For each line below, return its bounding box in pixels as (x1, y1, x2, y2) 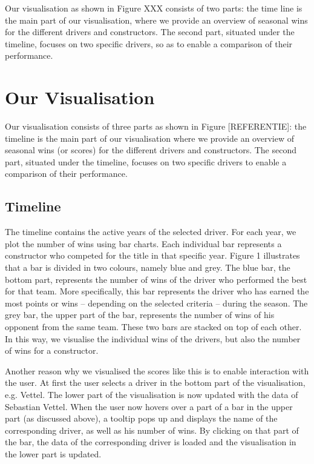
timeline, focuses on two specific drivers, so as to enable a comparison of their (5, 37, 293, 50)
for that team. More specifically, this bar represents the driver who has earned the (5, 285, 309, 297)
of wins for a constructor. (5, 344, 99, 357)
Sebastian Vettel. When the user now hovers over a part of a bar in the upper (5, 400, 293, 413)
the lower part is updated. (5, 447, 102, 460)
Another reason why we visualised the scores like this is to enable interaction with (5, 364, 309, 377)
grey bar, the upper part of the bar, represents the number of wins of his (5, 308, 275, 321)
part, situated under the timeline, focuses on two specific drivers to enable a (5, 155, 287, 168)
